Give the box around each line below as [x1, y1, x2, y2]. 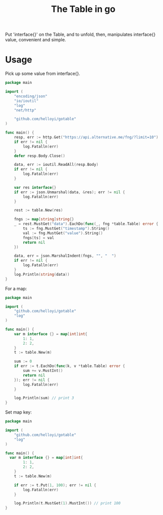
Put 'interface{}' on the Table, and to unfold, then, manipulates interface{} [5, 31, 156, 38]
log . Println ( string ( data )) [14, 272, 70, 277]
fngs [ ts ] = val [23, 235, 54, 240]
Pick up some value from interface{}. [5, 71, 80, 76]
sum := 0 [14, 359, 32, 364]
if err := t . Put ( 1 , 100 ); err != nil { [14, 483, 97, 488]
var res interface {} [14, 185, 56, 190]
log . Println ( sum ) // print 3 [14, 396, 74, 401]
